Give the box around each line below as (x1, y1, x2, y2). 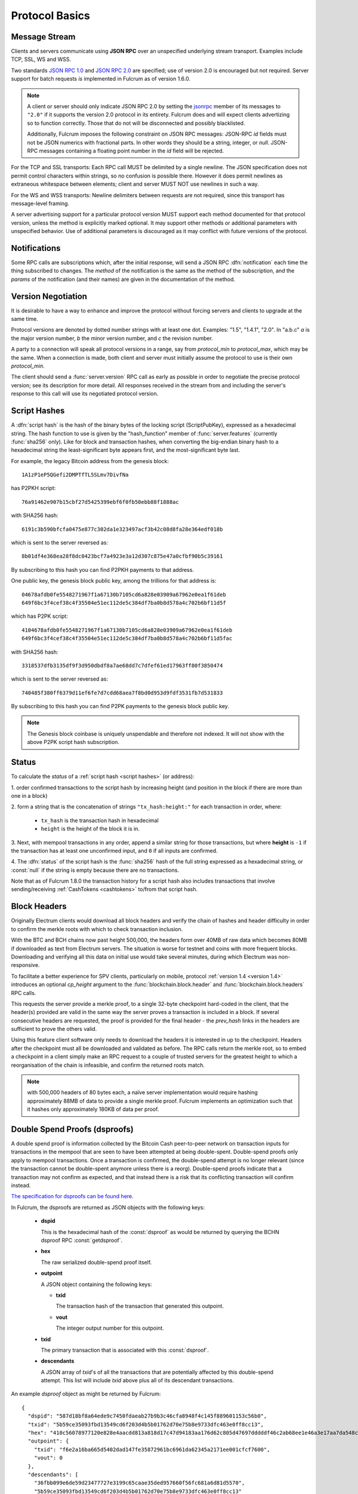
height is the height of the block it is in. (41, 825, 140, 832)
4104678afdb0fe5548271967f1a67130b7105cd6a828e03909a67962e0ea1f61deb (21, 626, 233, 633)
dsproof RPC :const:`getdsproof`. (41, 1237, 123, 1244)
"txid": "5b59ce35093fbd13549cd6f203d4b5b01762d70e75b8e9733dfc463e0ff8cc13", (27, 1421, 264, 1428)
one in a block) (11, 792, 48, 799)
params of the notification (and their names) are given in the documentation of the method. (11, 275, 236, 283)
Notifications (11, 243, 61, 253)
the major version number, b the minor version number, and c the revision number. (11, 335, 213, 342)
